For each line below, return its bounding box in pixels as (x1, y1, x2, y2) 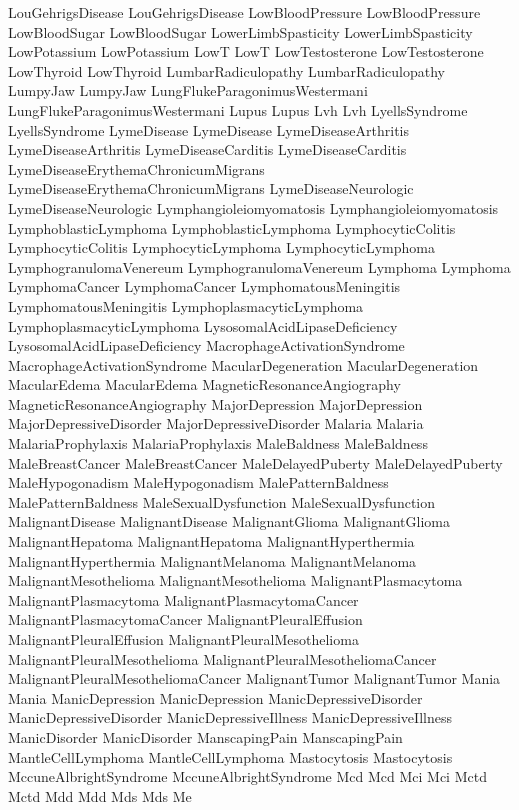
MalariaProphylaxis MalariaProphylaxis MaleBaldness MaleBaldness (8, 433, 428, 454)
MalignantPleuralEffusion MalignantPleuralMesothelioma (8, 629, 359, 649)
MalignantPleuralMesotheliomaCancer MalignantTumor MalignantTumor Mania (8, 668, 501, 689)
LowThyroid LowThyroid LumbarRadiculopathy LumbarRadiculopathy (8, 60, 445, 81)
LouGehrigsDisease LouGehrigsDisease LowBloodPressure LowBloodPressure (8, 2, 481, 22)
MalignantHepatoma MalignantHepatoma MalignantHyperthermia (8, 531, 415, 552)
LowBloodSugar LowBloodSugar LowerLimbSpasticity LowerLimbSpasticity (8, 21, 473, 42)
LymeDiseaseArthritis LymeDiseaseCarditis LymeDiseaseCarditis (8, 139, 407, 160)
